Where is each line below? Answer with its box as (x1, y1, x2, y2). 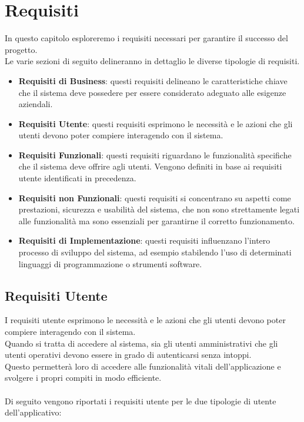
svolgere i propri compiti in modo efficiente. (5, 371, 162, 384)
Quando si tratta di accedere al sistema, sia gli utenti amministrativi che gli (5, 337, 278, 349)
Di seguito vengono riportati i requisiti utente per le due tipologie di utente (5, 394, 276, 407)
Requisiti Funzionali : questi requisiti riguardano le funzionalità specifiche (18, 148, 292, 161)
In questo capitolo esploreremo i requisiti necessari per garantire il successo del (5, 32, 288, 44)
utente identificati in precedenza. (18, 172, 136, 184)
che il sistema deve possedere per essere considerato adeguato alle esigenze (18, 86, 286, 98)
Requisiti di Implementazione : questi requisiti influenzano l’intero (18, 234, 270, 247)
